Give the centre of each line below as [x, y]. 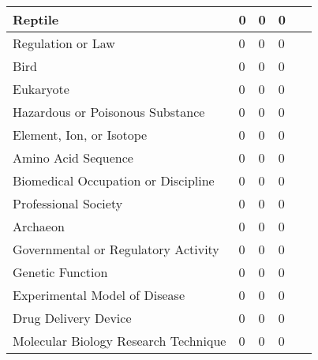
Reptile [36, 19]
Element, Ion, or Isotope [80, 135]
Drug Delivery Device [72, 318]
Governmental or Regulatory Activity [116, 249]
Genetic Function [60, 272]
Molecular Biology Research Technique [120, 341]
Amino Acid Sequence [73, 157]
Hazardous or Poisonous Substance [109, 112]
